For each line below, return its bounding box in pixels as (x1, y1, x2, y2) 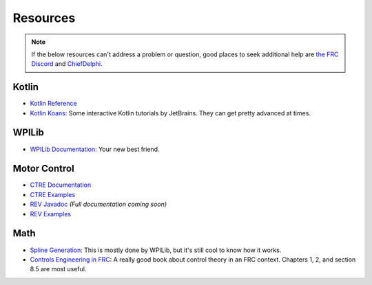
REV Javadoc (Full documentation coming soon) (30, 200, 167, 209)
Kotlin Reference (30, 100, 77, 108)
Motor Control (12, 163, 75, 174)
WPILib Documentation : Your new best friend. (30, 145, 160, 153)
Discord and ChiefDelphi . (31, 60, 103, 68)
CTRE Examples (30, 190, 76, 198)
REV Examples (30, 209, 72, 218)
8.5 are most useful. (30, 265, 87, 273)
